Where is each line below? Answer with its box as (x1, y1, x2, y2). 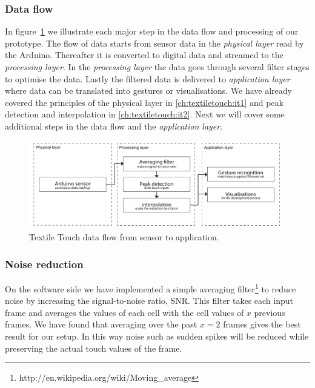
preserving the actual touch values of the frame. (5, 341, 182, 354)
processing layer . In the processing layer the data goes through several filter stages (5, 61, 310, 73)
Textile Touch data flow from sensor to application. (29, 231, 219, 243)
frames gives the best (223, 318, 301, 330)
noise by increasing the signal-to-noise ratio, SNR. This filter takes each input (5, 294, 293, 307)
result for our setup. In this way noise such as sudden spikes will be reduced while (5, 329, 309, 342)
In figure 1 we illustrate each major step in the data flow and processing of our (5, 25, 299, 38)
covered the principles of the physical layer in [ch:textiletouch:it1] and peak (5, 96, 283, 108)
